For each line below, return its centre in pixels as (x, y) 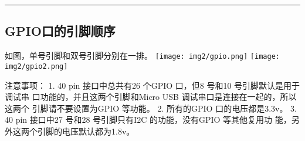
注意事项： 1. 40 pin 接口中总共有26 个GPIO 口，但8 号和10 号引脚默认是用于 (152, 85)
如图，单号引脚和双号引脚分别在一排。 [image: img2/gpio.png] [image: (142, 56)
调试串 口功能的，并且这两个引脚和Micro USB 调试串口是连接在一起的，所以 (151, 97)
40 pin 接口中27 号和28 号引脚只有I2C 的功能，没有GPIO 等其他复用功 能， (148, 120)
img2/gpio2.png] (36, 66)
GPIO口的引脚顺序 (60, 31)
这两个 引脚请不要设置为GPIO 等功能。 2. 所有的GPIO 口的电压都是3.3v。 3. (151, 108)
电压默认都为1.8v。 (98, 131)
